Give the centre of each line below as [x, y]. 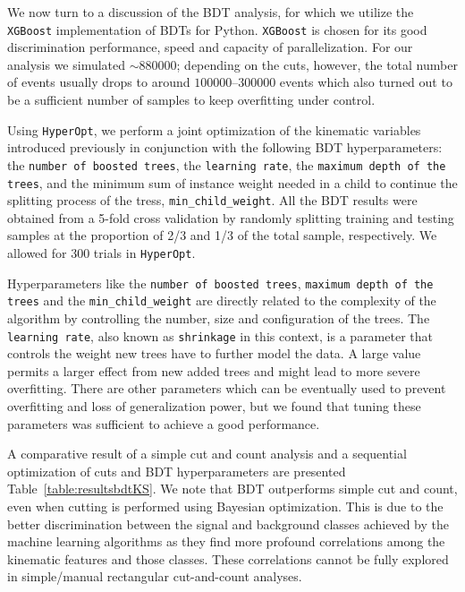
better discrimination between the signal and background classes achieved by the [228, 523]
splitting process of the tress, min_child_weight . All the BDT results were [212, 200]
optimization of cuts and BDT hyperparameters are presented [177, 471]
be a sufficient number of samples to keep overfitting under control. [191, 100]
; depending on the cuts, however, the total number [317, 64]
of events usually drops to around [99, 82]
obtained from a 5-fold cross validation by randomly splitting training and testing [231, 217]
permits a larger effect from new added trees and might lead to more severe [214, 370]
